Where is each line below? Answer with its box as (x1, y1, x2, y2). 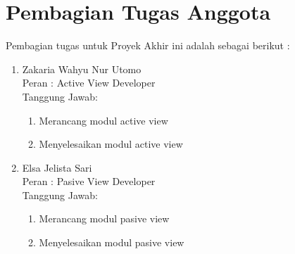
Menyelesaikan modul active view (39, 136, 183, 151)
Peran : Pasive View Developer (22, 174, 156, 189)
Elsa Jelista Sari (22, 160, 92, 174)
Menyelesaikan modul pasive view (39, 235, 184, 250)
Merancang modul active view (39, 113, 168, 127)
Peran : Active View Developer (22, 75, 156, 90)
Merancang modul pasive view (39, 211, 170, 226)
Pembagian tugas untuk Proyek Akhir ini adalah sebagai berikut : (6, 38, 290, 53)
